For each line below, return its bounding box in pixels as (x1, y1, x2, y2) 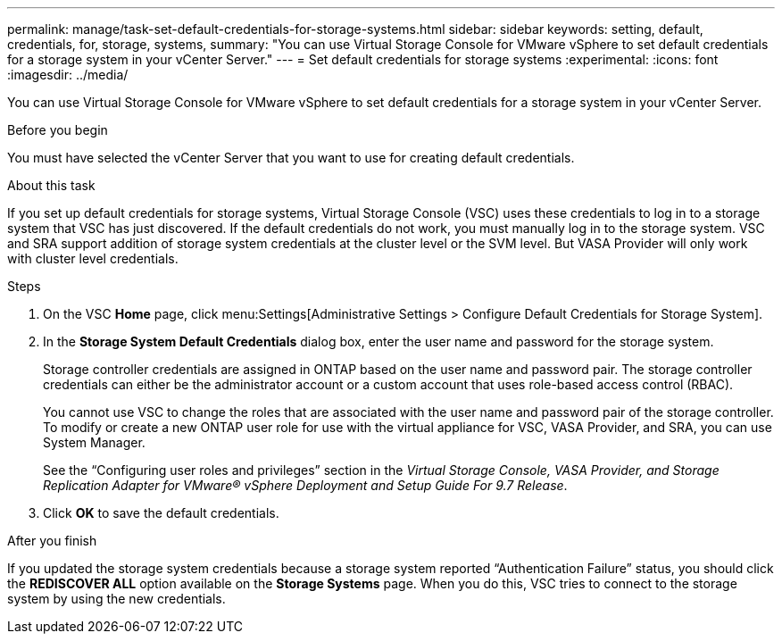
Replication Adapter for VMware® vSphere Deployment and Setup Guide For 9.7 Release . (43, 478, 568, 493)
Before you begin (7, 122, 108, 137)
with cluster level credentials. (7, 251, 179, 266)
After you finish (7, 533, 97, 548)
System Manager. (43, 435, 146, 450)
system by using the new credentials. (7, 591, 226, 606)
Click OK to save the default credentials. (43, 505, 279, 520)
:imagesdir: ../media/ (7, 67, 129, 82)
